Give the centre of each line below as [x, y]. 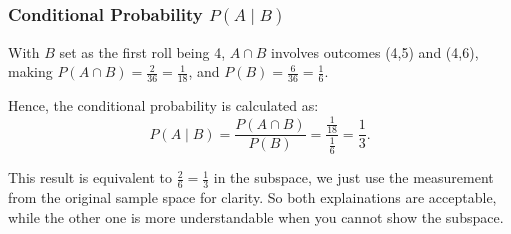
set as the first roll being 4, [142, 51]
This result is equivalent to [90, 177]
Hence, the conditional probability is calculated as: [163, 105]
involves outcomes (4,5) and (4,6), [375, 51]
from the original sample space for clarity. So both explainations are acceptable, [252, 197]
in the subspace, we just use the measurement [353, 177]
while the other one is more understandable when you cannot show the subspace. [256, 216]
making [30, 71]
